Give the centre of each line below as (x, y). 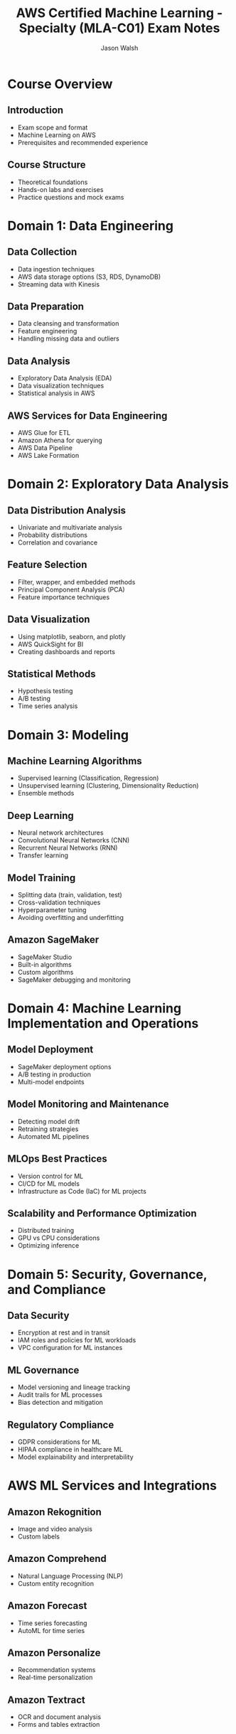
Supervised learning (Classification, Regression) (88, 778)
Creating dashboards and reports (66, 651)
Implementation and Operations (103, 1023)
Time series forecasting (52, 1623)
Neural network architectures (60, 833)
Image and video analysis (55, 1529)
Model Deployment (50, 1050)
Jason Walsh (119, 48)
